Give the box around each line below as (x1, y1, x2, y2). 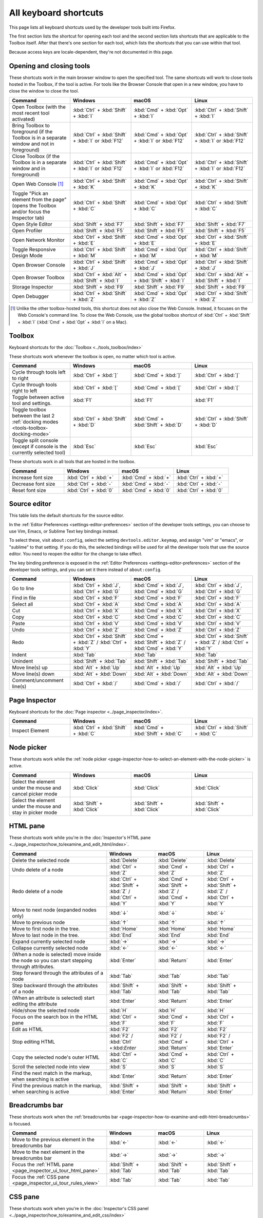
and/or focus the (12, 208, 51, 215)
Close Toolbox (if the (12, 152, 60, 159)
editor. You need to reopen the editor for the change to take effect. (9, 551, 143, 557)
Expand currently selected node (12, 938, 85, 945)
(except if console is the (12, 443, 67, 450)
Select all (12, 601, 34, 608)
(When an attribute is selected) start (12, 994, 95, 1001)
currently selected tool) (12, 449, 66, 456)
